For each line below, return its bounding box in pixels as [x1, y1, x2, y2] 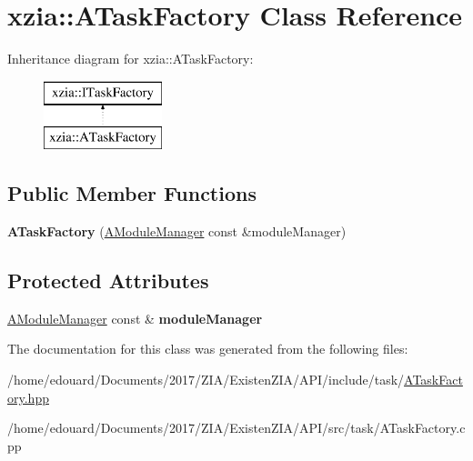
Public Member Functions [7, 179, 257, 207]
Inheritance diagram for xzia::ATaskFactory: [7, 49, 254, 68]
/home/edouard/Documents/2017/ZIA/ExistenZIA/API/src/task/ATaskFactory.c [7, 418, 466, 437]
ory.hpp [7, 387, 49, 406]
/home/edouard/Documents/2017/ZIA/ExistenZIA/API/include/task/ [7, 370, 405, 389]
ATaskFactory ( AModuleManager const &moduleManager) [7, 222, 347, 241]
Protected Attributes [7, 266, 209, 295]
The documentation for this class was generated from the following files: [7, 339, 408, 358]
